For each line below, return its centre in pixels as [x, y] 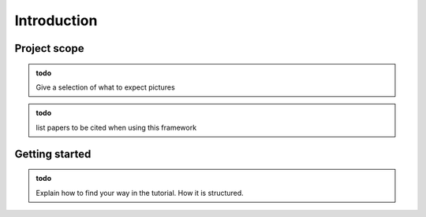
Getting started [53, 154]
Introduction [56, 20]
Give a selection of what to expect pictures [105, 87]
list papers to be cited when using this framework [116, 127]
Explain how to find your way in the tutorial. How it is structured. [140, 193]
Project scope [49, 48]
